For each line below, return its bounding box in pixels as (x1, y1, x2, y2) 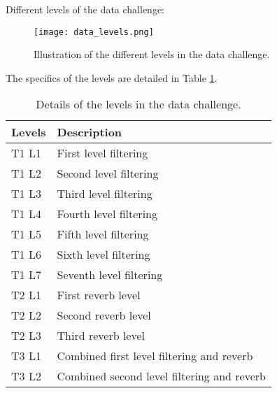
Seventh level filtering (57, 266, 163, 283)
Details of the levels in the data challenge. (36, 96, 241, 113)
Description (57, 124, 122, 141)
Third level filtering (57, 185, 152, 202)
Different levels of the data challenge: (6, 2, 165, 16)
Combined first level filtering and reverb (57, 348, 253, 364)
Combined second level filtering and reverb (57, 368, 266, 385)
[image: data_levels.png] (34, 27, 154, 37)
